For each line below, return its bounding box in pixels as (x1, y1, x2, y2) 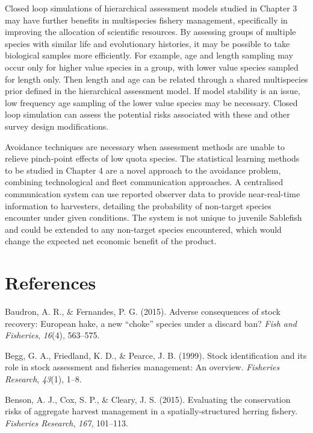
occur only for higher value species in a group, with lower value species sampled (5, 60, 299, 73)
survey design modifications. (5, 119, 109, 132)
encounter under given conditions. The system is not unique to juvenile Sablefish (5, 211, 302, 224)
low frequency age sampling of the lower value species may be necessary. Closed (5, 96, 298, 109)
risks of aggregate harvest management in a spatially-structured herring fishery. (5, 405, 298, 417)
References (5, 270, 96, 295)
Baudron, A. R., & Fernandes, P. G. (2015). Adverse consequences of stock (5, 305, 280, 317)
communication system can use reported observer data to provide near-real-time (5, 187, 300, 200)
